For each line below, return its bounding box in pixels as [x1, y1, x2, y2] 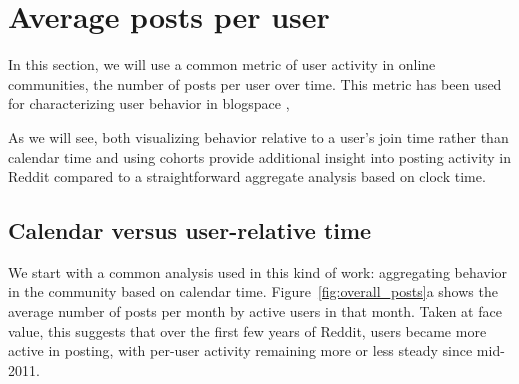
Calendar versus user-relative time [8, 215, 372, 246]
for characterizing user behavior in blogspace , [8, 93, 290, 114]
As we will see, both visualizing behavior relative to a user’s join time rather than [8, 126, 509, 147]
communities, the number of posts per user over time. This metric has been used [8, 73, 502, 94]
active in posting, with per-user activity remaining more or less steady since [8, 340, 473, 361]
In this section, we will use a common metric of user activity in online [8, 54, 436, 75]
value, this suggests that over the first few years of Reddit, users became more [8, 320, 487, 341]
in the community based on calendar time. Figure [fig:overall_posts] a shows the [8, 281, 498, 302]
